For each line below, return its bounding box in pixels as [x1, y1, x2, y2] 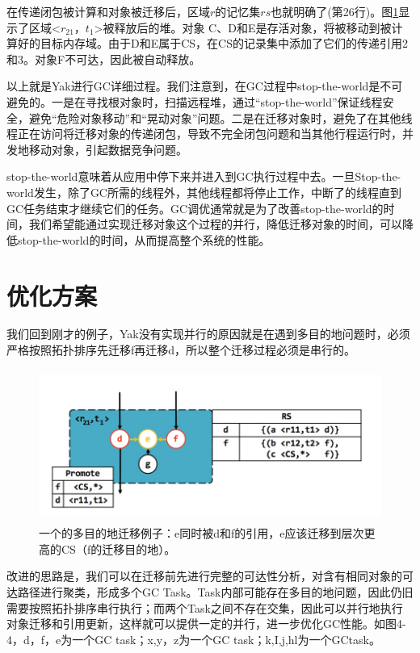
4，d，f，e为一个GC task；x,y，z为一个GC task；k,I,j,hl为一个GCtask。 [6, 630, 380, 647]
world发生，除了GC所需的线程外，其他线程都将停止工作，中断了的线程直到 [6, 183, 401, 200]
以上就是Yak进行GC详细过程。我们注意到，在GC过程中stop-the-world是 [6, 77, 380, 94]
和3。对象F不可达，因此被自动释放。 [6, 50, 201, 67]
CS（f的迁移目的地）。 [61, 540, 176, 557]
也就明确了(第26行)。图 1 [271, 3, 399, 19]
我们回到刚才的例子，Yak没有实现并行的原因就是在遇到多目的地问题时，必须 [6, 325, 410, 342]
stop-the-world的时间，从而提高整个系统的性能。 [17, 231, 271, 248]
